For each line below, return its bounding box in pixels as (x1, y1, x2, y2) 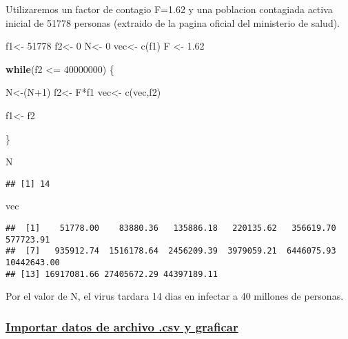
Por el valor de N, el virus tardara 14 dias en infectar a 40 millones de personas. (6, 289, 344, 303)
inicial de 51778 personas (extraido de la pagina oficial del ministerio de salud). (6, 15, 340, 30)
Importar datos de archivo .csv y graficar (6, 318, 238, 335)
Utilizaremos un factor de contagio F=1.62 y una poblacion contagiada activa (6, 2, 333, 16)
